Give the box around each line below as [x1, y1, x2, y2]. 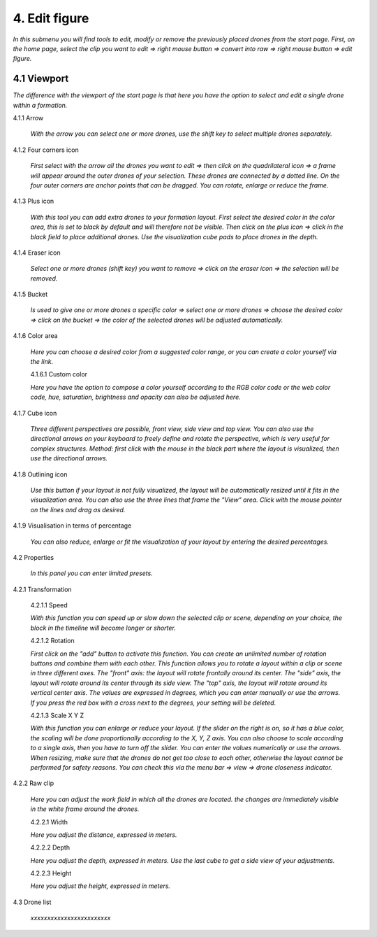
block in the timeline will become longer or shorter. [30, 624, 176, 632]
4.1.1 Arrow [13, 114, 44, 122]
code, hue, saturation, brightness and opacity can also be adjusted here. [30, 393, 241, 402]
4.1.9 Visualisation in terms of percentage [13, 521, 132, 530]
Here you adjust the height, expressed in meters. [30, 882, 171, 890]
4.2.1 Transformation [13, 585, 73, 593]
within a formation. [13, 101, 68, 109]
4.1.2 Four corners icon [13, 146, 80, 154]
